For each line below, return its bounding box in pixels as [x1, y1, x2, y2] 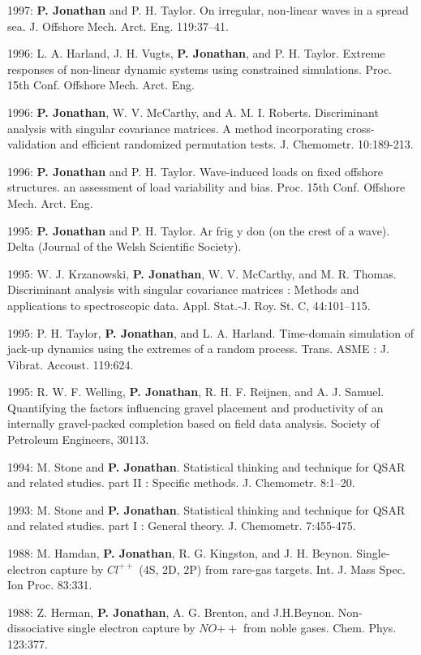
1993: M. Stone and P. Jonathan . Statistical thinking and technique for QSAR [7, 501, 406, 518]
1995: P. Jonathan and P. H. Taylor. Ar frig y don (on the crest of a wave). [7, 222, 390, 239]
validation [7, 136, 57, 153]
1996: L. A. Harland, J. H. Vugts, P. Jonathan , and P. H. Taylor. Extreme [7, 45, 385, 62]
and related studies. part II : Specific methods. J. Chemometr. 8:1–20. [7, 474, 355, 491]
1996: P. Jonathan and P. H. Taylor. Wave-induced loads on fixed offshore [7, 162, 384, 179]
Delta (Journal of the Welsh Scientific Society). [7, 238, 242, 255]
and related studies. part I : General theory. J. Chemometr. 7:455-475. [7, 517, 356, 534]
